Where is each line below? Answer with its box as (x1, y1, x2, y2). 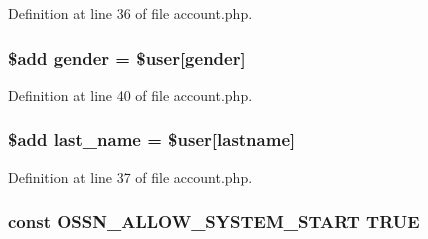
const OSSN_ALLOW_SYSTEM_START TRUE (8, 209, 420, 234)
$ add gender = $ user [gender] (8, 45, 246, 70)
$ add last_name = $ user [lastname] (8, 127, 296, 152)
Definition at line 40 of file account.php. (8, 84, 253, 105)
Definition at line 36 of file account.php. (8, 3, 253, 23)
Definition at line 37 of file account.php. (8, 166, 253, 187)
